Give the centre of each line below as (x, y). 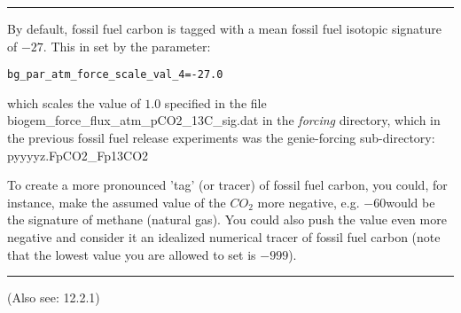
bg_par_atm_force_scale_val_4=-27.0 (115, 75)
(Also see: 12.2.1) (54, 297)
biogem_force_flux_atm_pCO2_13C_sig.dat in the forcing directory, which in (224, 120)
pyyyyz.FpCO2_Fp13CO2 (78, 155)
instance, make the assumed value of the (117, 202)
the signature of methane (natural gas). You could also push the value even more (227, 219)
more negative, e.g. (309, 202)
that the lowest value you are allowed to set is (132, 254)
